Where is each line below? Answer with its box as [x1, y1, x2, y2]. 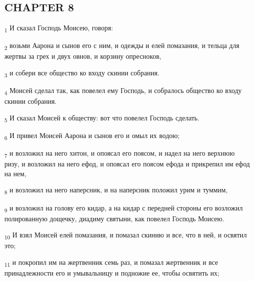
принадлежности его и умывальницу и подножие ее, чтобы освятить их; [4, 268, 220, 278]
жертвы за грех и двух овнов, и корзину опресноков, [4, 51, 162, 61]
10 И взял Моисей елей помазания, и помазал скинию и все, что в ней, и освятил [4, 230, 247, 241]
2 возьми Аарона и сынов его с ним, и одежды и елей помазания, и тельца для [4, 40, 239, 52]
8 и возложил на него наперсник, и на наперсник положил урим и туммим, [4, 185, 228, 196]
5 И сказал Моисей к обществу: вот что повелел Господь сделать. [4, 112, 200, 124]
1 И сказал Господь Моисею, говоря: [4, 23, 113, 34]
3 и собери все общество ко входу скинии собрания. [4, 68, 160, 79]
